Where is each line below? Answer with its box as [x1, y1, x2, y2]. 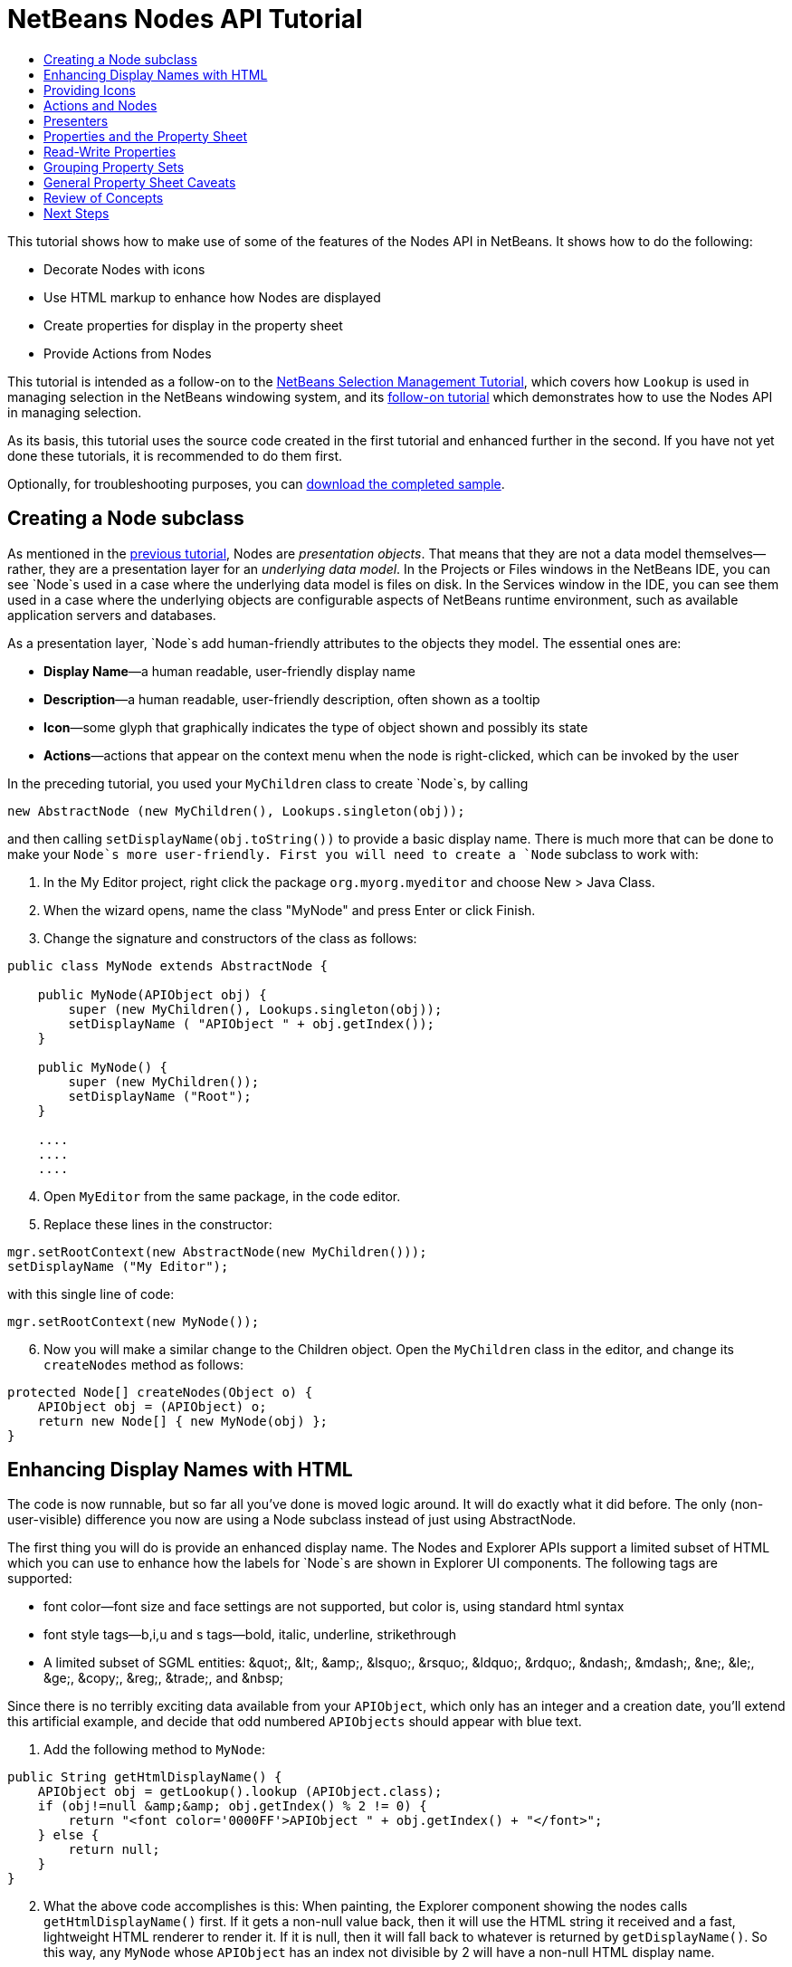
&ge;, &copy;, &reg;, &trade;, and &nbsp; [43, 1670, 284, 1686]
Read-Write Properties [43, 143, 177, 159]
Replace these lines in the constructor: [43, 1216, 272, 1232]
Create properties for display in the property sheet [43, 317, 343, 333]
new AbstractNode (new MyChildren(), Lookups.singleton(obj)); [7, 803, 465, 818]
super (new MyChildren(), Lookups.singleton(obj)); [68, 1001, 443, 1017]
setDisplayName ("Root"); [68, 1088, 252, 1103]
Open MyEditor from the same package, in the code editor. [43, 1188, 401, 1204]
